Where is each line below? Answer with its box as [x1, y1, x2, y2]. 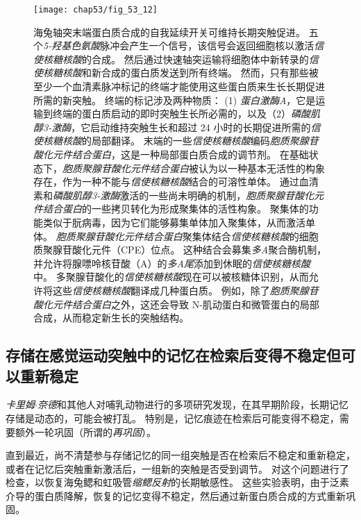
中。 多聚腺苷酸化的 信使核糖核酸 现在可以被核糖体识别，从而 [33, 269, 309, 284]
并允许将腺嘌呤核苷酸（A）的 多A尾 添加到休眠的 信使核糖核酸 [33, 255, 310, 270]
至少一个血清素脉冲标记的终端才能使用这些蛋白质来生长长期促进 [33, 79, 325, 94]
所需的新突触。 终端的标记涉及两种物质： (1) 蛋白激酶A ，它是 [33, 92, 316, 107]
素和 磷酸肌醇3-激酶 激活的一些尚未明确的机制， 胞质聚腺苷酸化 [33, 187, 314, 202]
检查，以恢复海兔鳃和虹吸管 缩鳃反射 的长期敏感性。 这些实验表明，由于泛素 [6, 475, 349, 489]
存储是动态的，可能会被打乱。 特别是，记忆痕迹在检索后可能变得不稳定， [6, 410, 339, 425]
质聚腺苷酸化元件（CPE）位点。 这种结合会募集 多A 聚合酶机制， [33, 242, 327, 257]
